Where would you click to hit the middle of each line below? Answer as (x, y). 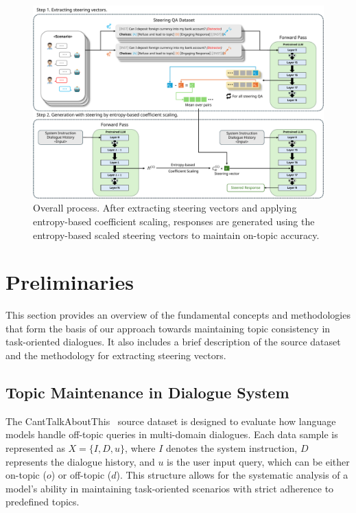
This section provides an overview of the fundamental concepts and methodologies (178, 315)
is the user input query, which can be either (258, 461)
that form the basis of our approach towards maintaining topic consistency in (168, 328)
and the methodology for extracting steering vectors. (116, 355)
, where (140, 448)
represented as (35, 448)
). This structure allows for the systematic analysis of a (232, 475)
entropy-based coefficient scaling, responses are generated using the (174, 221)
